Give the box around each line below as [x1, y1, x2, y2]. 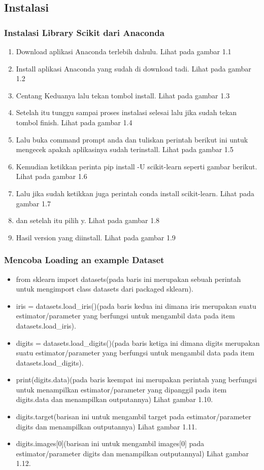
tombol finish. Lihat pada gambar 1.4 [16, 117, 133, 127]
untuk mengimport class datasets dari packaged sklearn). [16, 283, 193, 294]
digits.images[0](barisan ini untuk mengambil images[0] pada [16, 438, 205, 449]
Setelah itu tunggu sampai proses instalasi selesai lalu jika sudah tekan [16, 107, 237, 118]
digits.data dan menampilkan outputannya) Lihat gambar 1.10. [16, 394, 213, 405]
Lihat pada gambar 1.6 [16, 171, 87, 182]
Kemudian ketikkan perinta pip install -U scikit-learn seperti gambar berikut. [16, 161, 257, 171]
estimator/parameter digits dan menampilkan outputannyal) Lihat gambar [16, 448, 249, 458]
